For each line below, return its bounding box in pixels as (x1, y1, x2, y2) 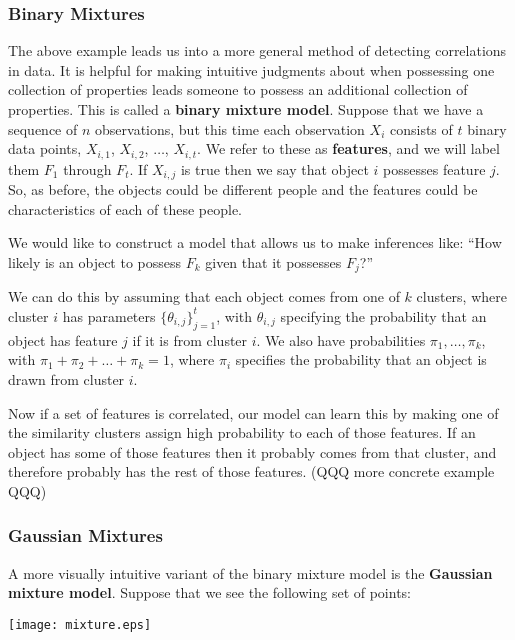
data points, (8, 138, 82, 159)
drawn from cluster (8, 368, 125, 389)
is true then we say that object (180, 158, 369, 179)
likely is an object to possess (8, 251, 182, 272)
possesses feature (383, 158, 486, 179)
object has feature (8, 329, 118, 350)
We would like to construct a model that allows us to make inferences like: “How (8, 232, 502, 253)
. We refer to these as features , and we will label (197, 138, 500, 159)
